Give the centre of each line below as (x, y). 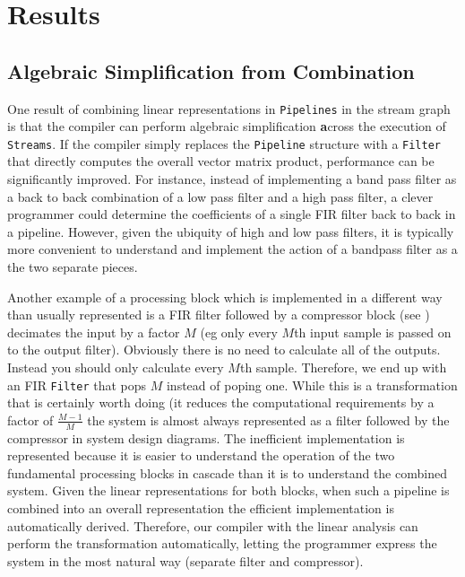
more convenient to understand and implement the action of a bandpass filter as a (232, 249)
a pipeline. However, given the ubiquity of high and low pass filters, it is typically (231, 231)
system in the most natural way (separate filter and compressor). (185, 560)
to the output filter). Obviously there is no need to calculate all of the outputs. (224, 350)
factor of (30, 420)
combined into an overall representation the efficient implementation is (201, 508)
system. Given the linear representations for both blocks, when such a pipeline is (228, 490)
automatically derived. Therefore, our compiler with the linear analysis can (213, 525)
